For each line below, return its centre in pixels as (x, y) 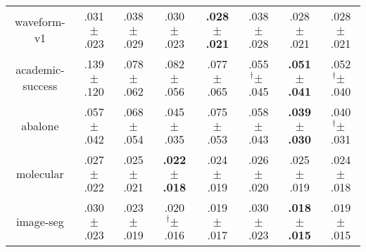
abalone (40, 125)
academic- (40, 69)
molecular (40, 173)
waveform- (40, 21)
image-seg (40, 221)
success (40, 86)
